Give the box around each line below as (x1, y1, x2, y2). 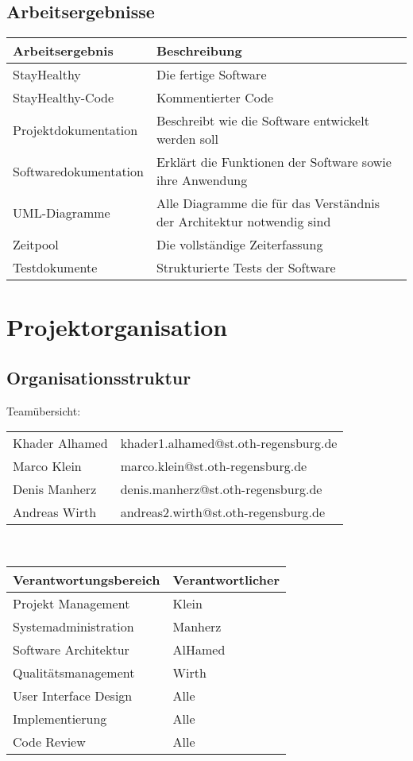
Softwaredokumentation (13, 161, 144, 180)
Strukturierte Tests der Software (156, 258, 336, 277)
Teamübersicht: (6, 402, 81, 419)
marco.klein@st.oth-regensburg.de (120, 457, 307, 476)
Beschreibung (156, 41, 242, 60)
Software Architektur (13, 639, 129, 659)
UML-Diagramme (13, 203, 110, 222)
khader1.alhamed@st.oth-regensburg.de (120, 434, 338, 453)
